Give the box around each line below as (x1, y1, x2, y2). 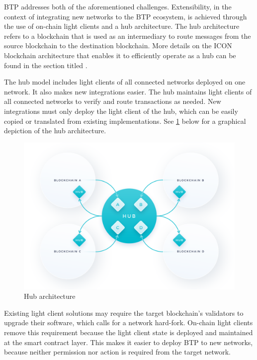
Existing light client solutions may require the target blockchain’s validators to (4, 307, 244, 318)
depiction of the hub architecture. (4, 125, 106, 136)
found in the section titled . (4, 60, 87, 70)
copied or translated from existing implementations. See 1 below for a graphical (4, 115, 246, 126)
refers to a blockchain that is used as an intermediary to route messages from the (4, 30, 251, 41)
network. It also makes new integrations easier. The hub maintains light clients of (4, 86, 252, 96)
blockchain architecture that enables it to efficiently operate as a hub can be (4, 50, 236, 60)
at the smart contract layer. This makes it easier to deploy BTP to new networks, (4, 337, 253, 347)
